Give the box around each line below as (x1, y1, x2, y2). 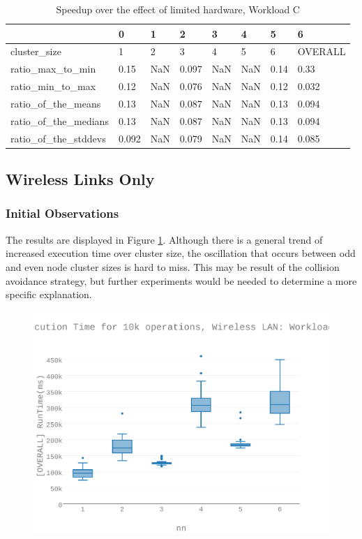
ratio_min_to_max (10, 79, 96, 94)
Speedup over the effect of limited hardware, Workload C (56, 2, 300, 16)
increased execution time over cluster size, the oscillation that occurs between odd (6, 246, 356, 260)
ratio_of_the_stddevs (10, 131, 106, 145)
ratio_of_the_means (10, 96, 101, 110)
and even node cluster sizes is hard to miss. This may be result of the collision (6, 259, 340, 274)
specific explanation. (6, 287, 92, 302)
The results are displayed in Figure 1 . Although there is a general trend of (6, 232, 323, 246)
